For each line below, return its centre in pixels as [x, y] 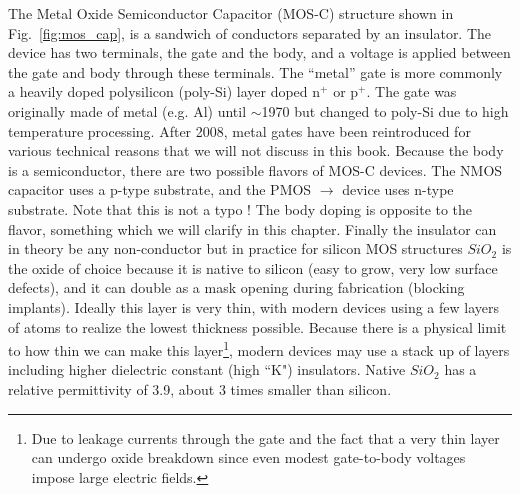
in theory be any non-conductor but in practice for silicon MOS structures [235, 248]
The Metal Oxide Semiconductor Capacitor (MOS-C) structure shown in [231, 13]
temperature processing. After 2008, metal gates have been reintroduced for [239, 130]
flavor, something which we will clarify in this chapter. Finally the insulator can [252, 228]
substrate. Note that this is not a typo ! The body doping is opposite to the [240, 208]
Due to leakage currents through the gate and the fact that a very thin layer [265, 437]
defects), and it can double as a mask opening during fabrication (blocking [236, 287]
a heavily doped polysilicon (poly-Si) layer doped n [164, 91]
